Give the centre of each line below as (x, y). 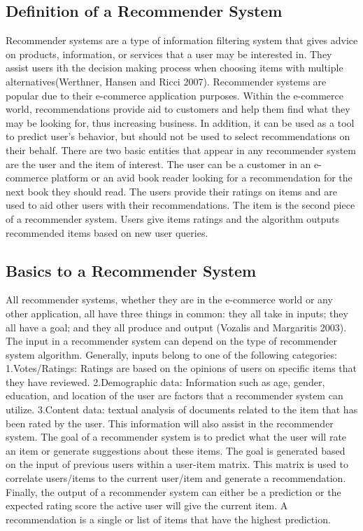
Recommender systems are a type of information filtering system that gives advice (182, 40)
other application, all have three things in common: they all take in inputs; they (177, 313)
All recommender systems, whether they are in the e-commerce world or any (169, 299)
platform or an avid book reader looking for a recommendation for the (202, 178)
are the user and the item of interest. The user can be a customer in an (158, 164)
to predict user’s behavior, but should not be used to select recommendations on (178, 136)
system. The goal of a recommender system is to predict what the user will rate (176, 437)
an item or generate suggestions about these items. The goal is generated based (176, 450)
